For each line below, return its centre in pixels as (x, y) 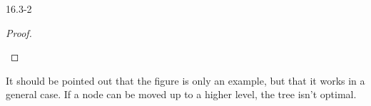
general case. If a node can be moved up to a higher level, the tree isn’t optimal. (181, 94)
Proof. (19, 32)
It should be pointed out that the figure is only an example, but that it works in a (185, 80)
